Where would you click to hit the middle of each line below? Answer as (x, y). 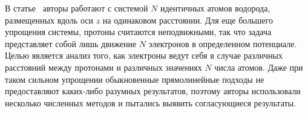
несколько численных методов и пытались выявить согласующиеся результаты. (150, 102)
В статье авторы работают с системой (77, 8)
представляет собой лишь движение (71, 43)
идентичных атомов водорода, (215, 8)
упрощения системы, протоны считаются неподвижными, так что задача (138, 32)
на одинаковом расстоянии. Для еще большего (188, 20)
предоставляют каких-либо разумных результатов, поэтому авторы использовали (153, 91)
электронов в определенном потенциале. (223, 43)
